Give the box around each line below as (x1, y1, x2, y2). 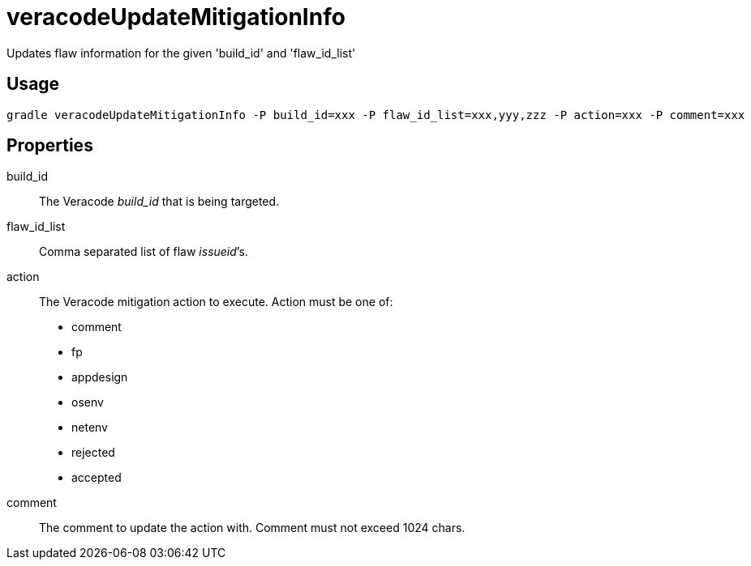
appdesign (71, 370, 128, 385)
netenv (71, 420, 108, 435)
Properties (6, 135, 93, 156)
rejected (71, 445, 115, 460)
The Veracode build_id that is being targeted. (39, 194, 280, 209)
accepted (71, 470, 122, 485)
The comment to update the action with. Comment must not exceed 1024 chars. (39, 521, 466, 535)
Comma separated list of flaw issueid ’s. (39, 245, 248, 259)
